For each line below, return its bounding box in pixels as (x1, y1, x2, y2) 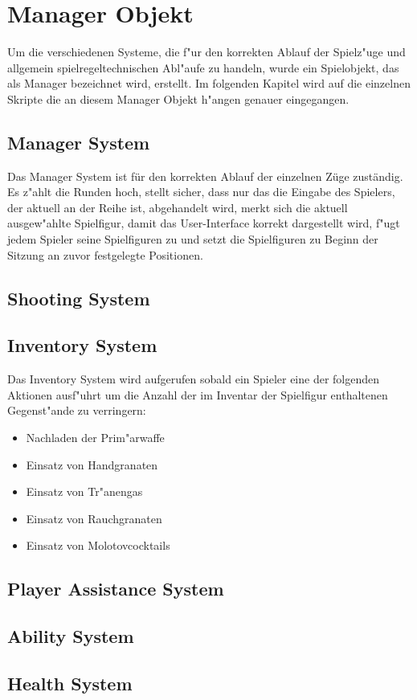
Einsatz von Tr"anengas (26, 483, 143, 500)
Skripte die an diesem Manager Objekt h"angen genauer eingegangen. (7, 90, 350, 107)
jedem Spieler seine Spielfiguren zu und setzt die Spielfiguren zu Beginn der (7, 231, 378, 248)
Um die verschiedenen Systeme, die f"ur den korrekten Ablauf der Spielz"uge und (7, 43, 406, 60)
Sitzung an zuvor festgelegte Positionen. (7, 246, 203, 263)
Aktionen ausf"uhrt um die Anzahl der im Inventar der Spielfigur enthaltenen (7, 386, 388, 403)
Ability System (7, 624, 134, 649)
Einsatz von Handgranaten (26, 456, 158, 473)
